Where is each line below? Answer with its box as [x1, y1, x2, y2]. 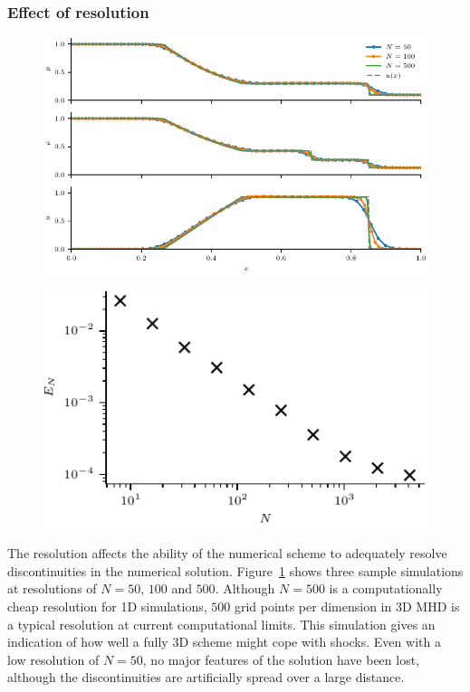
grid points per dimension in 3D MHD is [234, 596, 460, 615]
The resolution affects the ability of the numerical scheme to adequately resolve [7, 544, 447, 563]
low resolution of [7, 649, 100, 668]
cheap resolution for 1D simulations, [7, 596, 207, 615]
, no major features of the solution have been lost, [142, 649, 420, 668]
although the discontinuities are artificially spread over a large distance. [7, 668, 405, 687]
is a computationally [329, 579, 443, 598]
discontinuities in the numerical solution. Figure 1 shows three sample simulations [7, 561, 464, 580]
